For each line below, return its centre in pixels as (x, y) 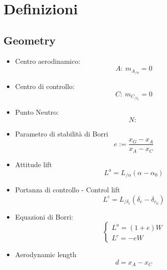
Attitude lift (34, 164)
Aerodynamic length (46, 254)
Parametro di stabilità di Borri (62, 133)
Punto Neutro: (37, 112)
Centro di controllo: (45, 86)
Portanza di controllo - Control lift (67, 190)
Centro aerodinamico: (48, 61)
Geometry (30, 40)
